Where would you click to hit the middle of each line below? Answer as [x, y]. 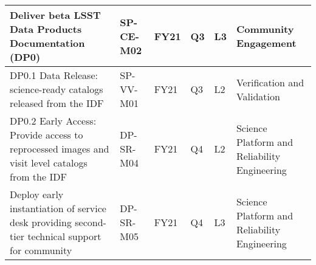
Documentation [47, 43]
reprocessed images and [60, 149]
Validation [258, 96]
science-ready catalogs [57, 89]
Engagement [266, 43]
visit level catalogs [49, 163]
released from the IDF [57, 103]
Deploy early [37, 194]
